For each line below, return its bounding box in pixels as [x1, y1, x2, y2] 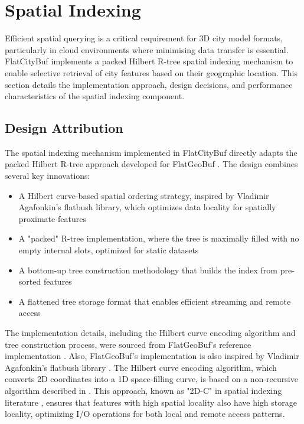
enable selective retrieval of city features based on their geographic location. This [5, 66, 298, 79]
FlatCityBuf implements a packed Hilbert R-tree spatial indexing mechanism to [5, 55, 293, 67]
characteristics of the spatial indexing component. [5, 90, 185, 102]
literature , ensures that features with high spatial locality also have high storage [5, 396, 297, 408]
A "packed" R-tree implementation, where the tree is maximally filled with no [18, 232, 299, 244]
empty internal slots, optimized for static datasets [18, 244, 199, 256]
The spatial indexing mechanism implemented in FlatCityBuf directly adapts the [5, 146, 298, 158]
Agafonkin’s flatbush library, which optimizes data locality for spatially [18, 201, 276, 213]
